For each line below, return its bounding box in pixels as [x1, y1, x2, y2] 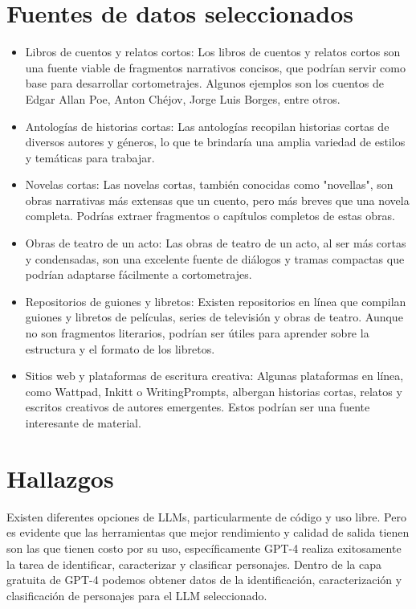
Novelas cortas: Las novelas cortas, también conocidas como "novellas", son [25, 176, 394, 193]
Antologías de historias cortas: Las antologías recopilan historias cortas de [25, 117, 389, 134]
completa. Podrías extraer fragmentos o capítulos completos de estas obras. [25, 207, 395, 224]
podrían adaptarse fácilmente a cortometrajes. [25, 266, 252, 283]
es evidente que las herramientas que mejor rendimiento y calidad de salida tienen [6, 524, 410, 541]
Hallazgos [6, 461, 114, 494]
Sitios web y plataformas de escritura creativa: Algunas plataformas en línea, [25, 367, 404, 384]
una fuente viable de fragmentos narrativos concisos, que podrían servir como [25, 59, 406, 76]
